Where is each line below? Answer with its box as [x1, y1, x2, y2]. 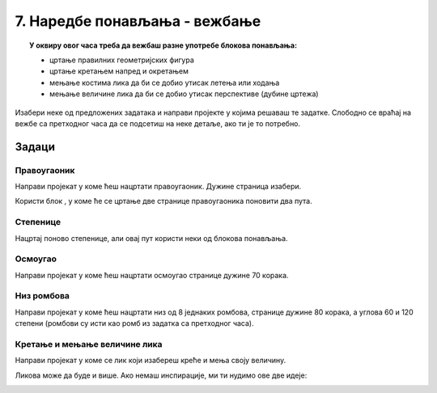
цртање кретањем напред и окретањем [49, 66, 189, 76]
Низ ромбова [15, 290, 70, 302]
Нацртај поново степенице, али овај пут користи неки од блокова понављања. [15, 233, 288, 243]
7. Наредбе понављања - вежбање [15, 12, 261, 30]
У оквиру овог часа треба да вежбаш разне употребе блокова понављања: [29, 40, 298, 50]
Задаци [15, 140, 56, 154]
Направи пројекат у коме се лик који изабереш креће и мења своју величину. [15, 356, 286, 366]
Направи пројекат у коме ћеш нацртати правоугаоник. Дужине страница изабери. [15, 182, 302, 192]
